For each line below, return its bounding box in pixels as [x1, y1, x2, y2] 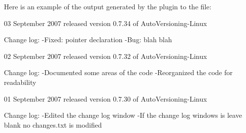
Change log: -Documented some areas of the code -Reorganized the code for [4, 67, 233, 78]
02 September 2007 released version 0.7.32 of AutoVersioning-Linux [4, 51, 207, 61]
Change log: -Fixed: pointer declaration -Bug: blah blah [4, 34, 172, 45]
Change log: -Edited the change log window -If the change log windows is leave [4, 110, 242, 120]
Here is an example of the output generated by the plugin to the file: [4, 1, 211, 11]
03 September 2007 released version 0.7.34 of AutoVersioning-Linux [4, 18, 207, 28]
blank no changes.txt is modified [4, 119, 102, 130]
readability [4, 77, 36, 87]
